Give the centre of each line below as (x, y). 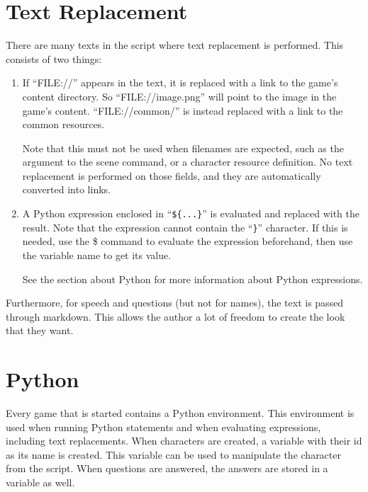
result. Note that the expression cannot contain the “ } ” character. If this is (185, 227)
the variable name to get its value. (97, 254)
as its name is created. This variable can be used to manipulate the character (173, 454)
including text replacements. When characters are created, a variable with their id (184, 441)
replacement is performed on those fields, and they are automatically (172, 175)
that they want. (40, 330)
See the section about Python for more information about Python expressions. (193, 279)
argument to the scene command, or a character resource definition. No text (188, 162)
